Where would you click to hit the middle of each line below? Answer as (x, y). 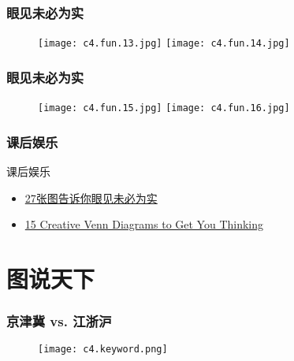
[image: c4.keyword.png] (103, 350)
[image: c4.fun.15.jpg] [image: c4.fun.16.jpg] (164, 108)
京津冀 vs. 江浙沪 (59, 321)
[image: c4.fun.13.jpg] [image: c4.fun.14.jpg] (164, 44)
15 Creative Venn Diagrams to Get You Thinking (144, 224)
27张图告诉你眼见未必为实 (91, 197)
